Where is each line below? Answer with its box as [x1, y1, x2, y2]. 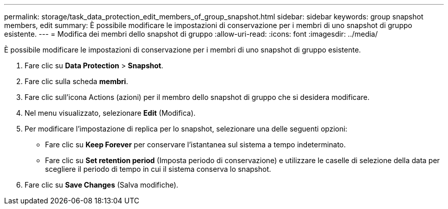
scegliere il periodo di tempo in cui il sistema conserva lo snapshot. [45, 165, 271, 173]
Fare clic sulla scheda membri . [25, 77, 128, 86]
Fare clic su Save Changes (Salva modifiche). [25, 180, 178, 189]
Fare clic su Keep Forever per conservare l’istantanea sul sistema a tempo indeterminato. [45, 140, 346, 149]
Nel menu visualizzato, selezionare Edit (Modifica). [25, 109, 196, 117]
